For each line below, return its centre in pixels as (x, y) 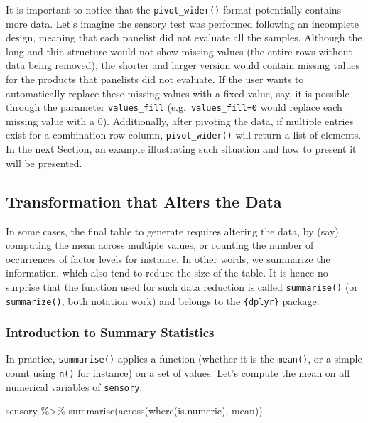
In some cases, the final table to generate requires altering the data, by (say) (172, 231)
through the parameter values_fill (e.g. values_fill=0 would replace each (174, 107)
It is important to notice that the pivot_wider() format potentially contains (174, 9)
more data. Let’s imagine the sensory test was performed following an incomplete (182, 23)
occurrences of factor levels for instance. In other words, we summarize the (168, 258)
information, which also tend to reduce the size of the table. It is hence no (167, 273)
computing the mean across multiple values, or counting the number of (160, 245)
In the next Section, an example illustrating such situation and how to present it (181, 149)
